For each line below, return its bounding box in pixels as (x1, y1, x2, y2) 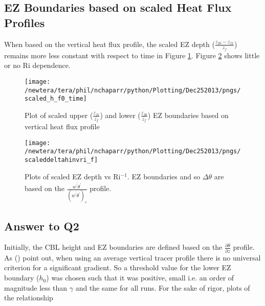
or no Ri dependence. (4, 60, 71, 70)
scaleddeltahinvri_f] (25, 156, 98, 164)
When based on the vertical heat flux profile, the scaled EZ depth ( (4, 38, 215, 49)
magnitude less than (4, 282, 68, 293)
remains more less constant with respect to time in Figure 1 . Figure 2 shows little (4, 50, 260, 60)
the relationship (4, 292, 53, 303)
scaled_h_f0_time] (25, 95, 87, 103)
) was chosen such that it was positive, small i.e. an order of (46, 272, 234, 283)
